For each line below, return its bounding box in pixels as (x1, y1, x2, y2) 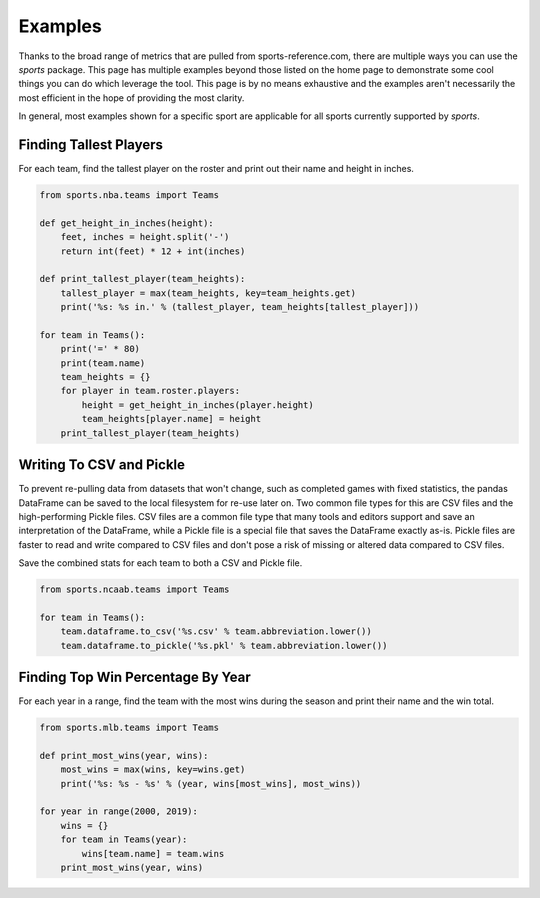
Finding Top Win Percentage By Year (18, 669, 252, 686)
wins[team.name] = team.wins (81, 848, 225, 859)
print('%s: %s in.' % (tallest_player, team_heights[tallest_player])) (60, 301, 420, 313)
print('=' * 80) (60, 343, 140, 355)
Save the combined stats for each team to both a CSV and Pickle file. (18, 557, 303, 569)
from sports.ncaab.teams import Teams (39, 584, 230, 595)
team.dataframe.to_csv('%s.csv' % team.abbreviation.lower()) (60, 626, 372, 637)
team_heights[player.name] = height (81, 413, 262, 425)
